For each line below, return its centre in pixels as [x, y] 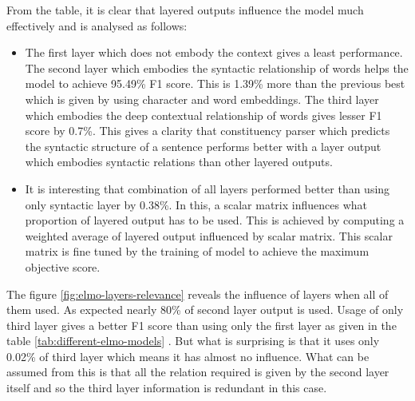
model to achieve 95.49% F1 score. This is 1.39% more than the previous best [215, 83]
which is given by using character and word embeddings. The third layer [202, 99]
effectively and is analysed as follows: [97, 25]
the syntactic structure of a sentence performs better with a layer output [203, 146]
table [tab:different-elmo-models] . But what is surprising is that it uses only [193, 341]
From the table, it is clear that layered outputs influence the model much [185, 10]
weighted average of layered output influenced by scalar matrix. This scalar [209, 235]
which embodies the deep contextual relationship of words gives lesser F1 [204, 115]
